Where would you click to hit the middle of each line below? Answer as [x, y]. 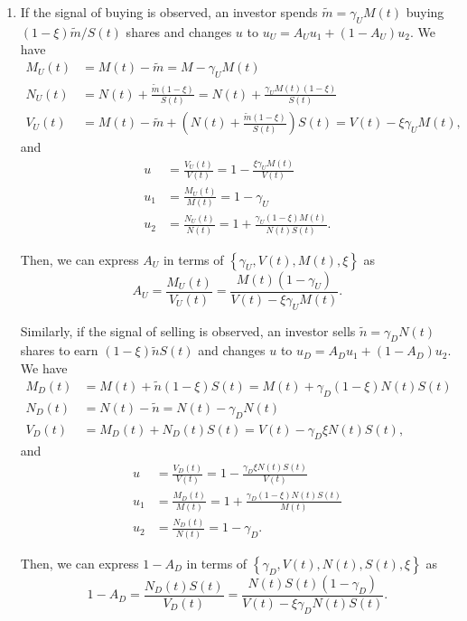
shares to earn [59, 350]
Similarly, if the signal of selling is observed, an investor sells [188, 330]
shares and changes [179, 31]
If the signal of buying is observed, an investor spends [169, 12]
